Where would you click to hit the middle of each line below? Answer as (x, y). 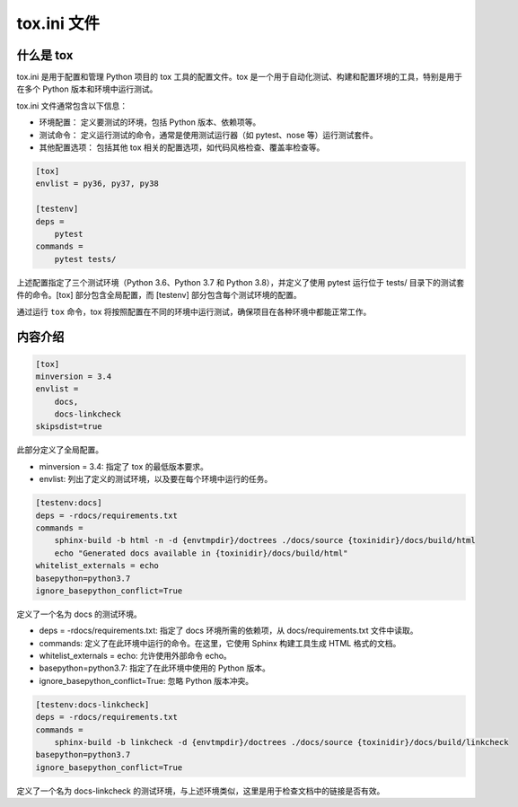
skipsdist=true (69, 427)
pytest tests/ (85, 259)
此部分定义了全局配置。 (60, 450)
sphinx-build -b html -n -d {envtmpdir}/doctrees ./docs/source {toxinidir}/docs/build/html (265, 540)
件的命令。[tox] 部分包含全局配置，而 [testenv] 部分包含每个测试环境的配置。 (159, 295)
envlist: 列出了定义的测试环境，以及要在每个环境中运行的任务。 (156, 479)
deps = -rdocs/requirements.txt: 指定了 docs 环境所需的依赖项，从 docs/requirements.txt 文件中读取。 (228, 631)
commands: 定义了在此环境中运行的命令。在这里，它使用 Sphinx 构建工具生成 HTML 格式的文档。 (220, 643)
